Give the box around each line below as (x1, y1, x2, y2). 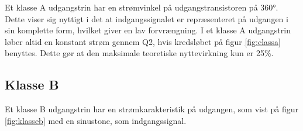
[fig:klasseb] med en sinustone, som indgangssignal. (5, 114, 187, 126)
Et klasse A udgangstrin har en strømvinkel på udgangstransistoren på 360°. (5, 1, 278, 13)
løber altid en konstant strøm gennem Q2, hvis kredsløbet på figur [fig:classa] (5, 35, 281, 47)
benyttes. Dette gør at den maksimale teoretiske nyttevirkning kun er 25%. (5, 47, 274, 59)
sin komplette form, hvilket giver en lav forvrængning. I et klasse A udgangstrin (5, 24, 291, 36)
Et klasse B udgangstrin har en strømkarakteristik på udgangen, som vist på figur (5, 103, 299, 115)
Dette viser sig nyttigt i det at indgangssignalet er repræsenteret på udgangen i (5, 12, 288, 25)
